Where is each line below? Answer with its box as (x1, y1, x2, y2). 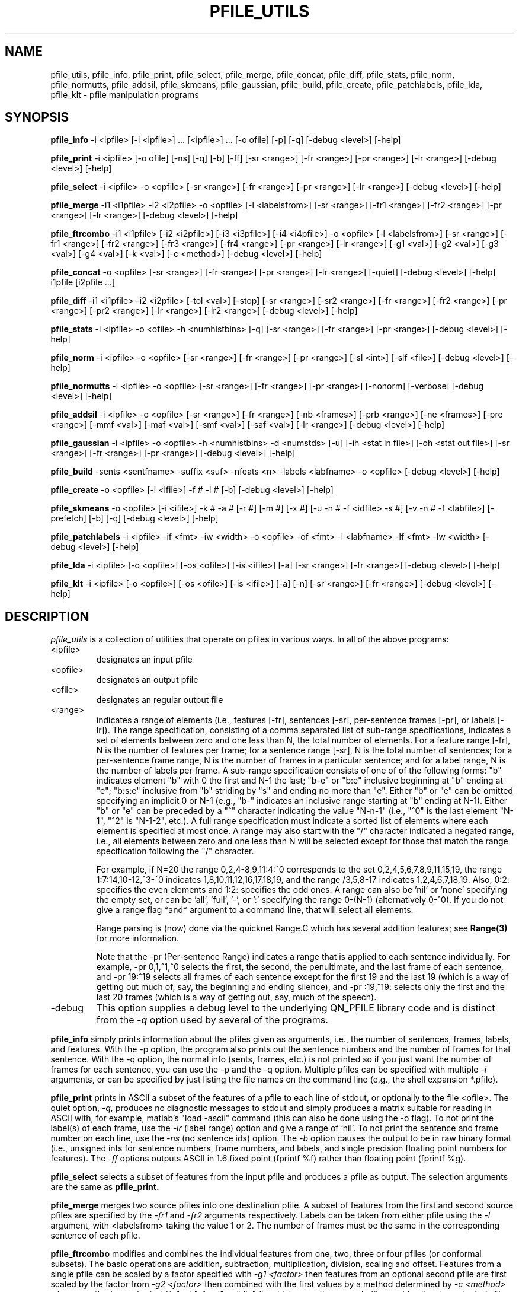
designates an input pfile (96, 654, 193, 665)
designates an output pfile (96, 674, 198, 685)
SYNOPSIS (5, 110, 69, 125)
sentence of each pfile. (50, 1230, 140, 1241)
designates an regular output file (96, 695, 223, 705)
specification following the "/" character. (96, 846, 254, 857)
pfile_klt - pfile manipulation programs (50, 89, 199, 100)
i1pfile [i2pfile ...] (50, 277, 115, 288)
